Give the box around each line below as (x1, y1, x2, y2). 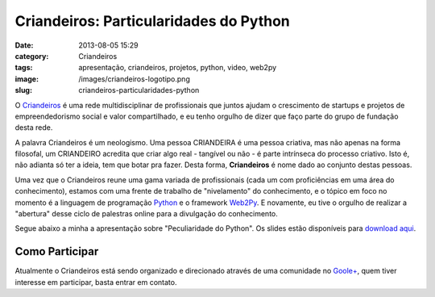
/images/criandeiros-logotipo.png (78, 73, 191, 84)
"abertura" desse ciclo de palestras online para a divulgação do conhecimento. (14, 209, 278, 219)
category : (14, 51, 49, 61)
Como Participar (14, 245, 99, 258)
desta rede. (14, 123, 53, 132)
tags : (14, 63, 33, 73)
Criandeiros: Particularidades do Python (14, 12, 290, 30)
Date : (14, 40, 34, 50)
